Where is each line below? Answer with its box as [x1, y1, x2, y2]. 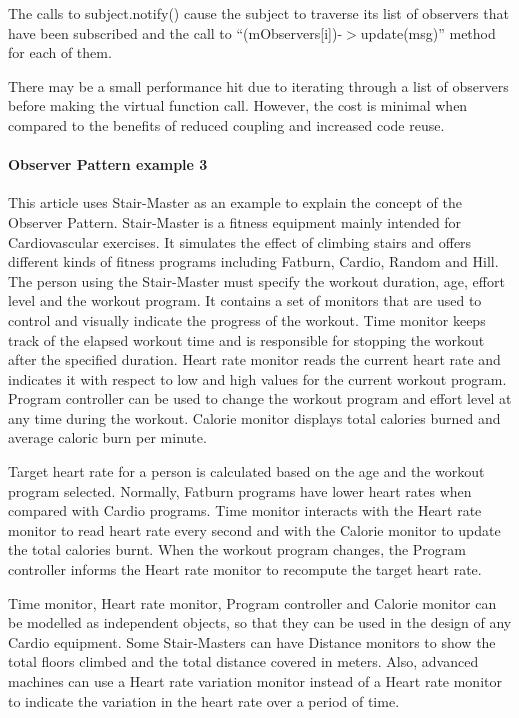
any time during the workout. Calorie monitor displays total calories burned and [8, 407, 501, 428]
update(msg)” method [360, 22, 496, 43]
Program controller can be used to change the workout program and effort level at [8, 388, 512, 409]
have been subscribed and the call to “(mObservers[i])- [8, 22, 343, 43]
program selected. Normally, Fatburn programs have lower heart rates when [8, 480, 472, 501]
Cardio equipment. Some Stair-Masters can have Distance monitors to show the [8, 631, 496, 652]
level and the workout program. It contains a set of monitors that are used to [8, 290, 482, 311]
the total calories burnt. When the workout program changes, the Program [8, 539, 466, 560]
